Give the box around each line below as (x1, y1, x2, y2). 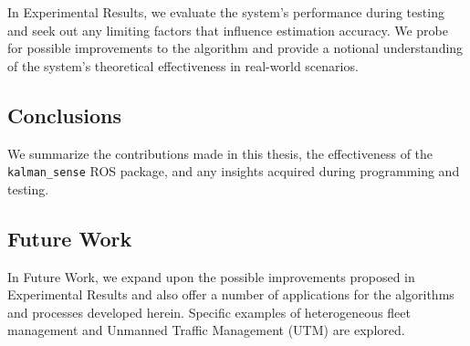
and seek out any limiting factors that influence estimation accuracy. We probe (7, 20, 448, 39)
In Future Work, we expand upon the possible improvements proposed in (7, 267, 415, 286)
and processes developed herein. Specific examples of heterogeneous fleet (7, 302, 411, 321)
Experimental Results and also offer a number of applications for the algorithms (7, 285, 454, 304)
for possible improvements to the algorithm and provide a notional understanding (7, 38, 464, 58)
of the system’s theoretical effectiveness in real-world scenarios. (7, 56, 359, 75)
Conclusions (7, 100, 122, 129)
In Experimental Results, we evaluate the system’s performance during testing (7, 3, 444, 21)
